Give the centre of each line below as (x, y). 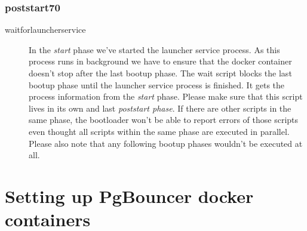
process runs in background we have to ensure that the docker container (160, 61)
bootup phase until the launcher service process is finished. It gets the (157, 84)
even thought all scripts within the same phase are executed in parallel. (159, 131)
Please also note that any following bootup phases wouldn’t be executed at (166, 143)
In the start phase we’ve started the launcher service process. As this (154, 49)
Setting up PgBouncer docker (129, 195)
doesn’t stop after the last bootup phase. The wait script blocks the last (160, 73)
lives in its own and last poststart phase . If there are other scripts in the (160, 108)
